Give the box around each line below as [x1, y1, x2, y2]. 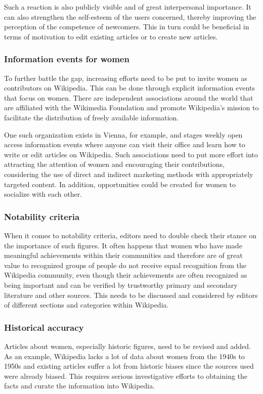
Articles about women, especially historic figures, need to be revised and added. [4, 340, 251, 351]
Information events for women [4, 53, 129, 65]
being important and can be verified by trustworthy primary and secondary [4, 279, 238, 290]
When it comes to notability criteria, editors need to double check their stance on [4, 230, 256, 240]
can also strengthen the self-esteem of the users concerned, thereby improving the [4, 11, 256, 22]
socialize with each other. [4, 189, 82, 199]
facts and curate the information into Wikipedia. [4, 380, 155, 391]
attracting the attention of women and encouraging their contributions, [4, 159, 225, 169]
